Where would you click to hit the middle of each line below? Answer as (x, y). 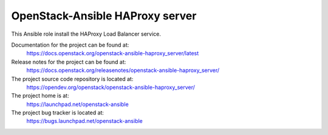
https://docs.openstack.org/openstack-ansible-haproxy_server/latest (113, 53)
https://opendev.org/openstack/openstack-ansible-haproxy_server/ (111, 87)
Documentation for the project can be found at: (70, 45)
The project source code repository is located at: (72, 79)
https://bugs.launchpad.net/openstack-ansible (84, 121)
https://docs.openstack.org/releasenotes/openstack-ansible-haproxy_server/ (123, 70)
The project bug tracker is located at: (58, 113)
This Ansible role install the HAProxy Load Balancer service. (86, 34)
